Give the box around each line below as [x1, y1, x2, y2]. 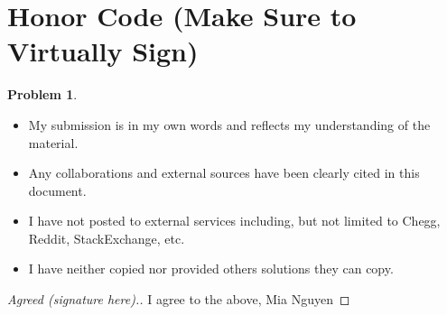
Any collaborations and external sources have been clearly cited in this [28, 163, 420, 182]
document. [28, 181, 87, 199]
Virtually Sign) [7, 32, 199, 69]
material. [28, 133, 79, 152]
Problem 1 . [7, 85, 78, 104]
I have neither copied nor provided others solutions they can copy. [28, 259, 394, 278]
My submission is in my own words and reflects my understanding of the [28, 115, 431, 134]
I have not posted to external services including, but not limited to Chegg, [28, 211, 441, 230]
